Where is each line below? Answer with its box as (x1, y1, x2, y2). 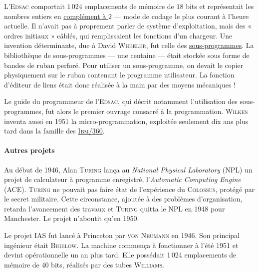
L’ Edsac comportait (4, 1, 65, 11)
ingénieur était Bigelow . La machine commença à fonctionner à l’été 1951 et (4, 239, 239, 250)
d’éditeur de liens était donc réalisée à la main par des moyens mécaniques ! (4, 79, 236, 89)
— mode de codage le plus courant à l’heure (114, 10, 249, 21)
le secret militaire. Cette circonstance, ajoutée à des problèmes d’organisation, (4, 193, 243, 204)
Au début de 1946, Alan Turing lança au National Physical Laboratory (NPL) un (4, 164, 253, 174)
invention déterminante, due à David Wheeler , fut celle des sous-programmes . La (4, 40, 254, 50)
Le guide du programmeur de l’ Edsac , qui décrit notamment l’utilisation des (4, 96, 238, 106)
